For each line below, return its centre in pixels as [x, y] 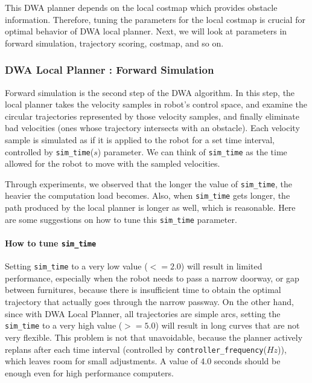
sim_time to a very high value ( [64, 325]
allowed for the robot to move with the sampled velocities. [113, 163]
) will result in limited [221, 266]
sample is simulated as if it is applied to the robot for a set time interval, [140, 139]
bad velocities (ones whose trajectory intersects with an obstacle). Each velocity [152, 128]
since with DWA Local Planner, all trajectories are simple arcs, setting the [143, 313]
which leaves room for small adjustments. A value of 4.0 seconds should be [143, 361]
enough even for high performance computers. [89, 372]
